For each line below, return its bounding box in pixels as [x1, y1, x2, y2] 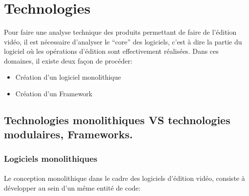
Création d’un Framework [15, 88, 93, 98]
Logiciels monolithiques [4, 152, 98, 164]
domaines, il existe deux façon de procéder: [4, 55, 133, 65]
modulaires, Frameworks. [4, 127, 133, 142]
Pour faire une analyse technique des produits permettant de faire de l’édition [4, 26, 237, 37]
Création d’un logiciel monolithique [15, 72, 121, 82]
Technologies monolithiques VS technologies [4, 112, 230, 127]
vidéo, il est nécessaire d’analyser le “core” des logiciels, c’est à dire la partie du [4, 36, 242, 46]
